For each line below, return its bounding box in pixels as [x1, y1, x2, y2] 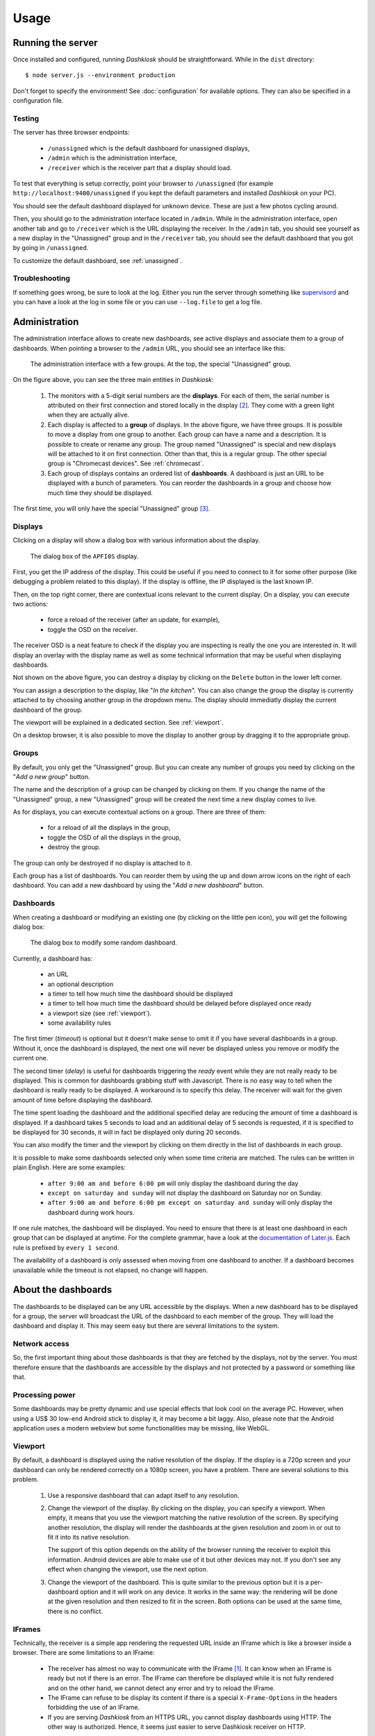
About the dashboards [12, 1284, 112, 1296]
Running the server [12, 37, 98, 49]
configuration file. [12, 97, 64, 105]
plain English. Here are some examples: [12, 1163, 126, 1171]
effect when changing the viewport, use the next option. [47, 1565, 208, 1574]
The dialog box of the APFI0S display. [30, 552, 139, 560]
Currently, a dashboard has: [12, 954, 93, 962]
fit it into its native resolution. [47, 1533, 131, 1542]
